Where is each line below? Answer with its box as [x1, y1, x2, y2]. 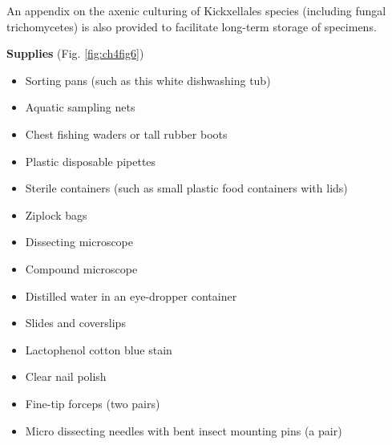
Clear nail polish [25, 368, 107, 385]
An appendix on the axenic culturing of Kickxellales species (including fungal [6, 2, 386, 18]
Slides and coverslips [25, 314, 126, 331]
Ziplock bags [25, 206, 87, 223]
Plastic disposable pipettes [25, 152, 156, 169]
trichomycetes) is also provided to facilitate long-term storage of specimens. [6, 18, 377, 34]
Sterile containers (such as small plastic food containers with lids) [25, 180, 348, 196]
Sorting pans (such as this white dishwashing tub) [25, 71, 271, 88]
